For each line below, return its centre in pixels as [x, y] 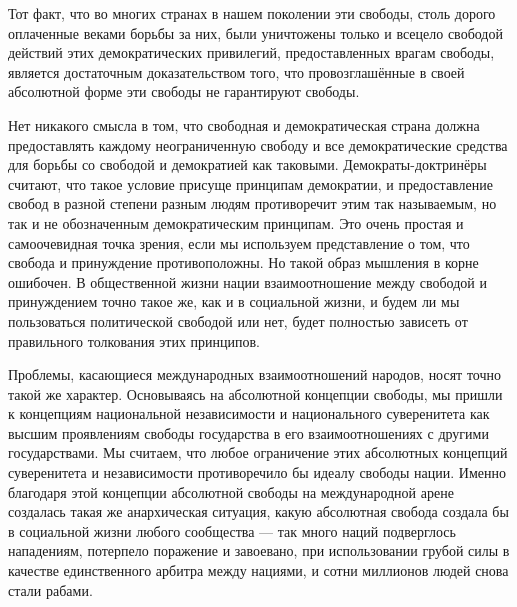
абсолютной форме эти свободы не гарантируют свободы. [184, 91]
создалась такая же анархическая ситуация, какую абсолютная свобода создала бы [258, 511]
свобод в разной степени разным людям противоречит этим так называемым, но [252, 203]
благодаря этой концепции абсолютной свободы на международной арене [231, 491]
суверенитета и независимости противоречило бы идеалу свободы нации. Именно [257, 472]
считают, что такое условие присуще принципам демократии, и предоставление [250, 183]
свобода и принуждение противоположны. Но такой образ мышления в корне [243, 262]
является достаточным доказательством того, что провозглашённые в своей [236, 71]
